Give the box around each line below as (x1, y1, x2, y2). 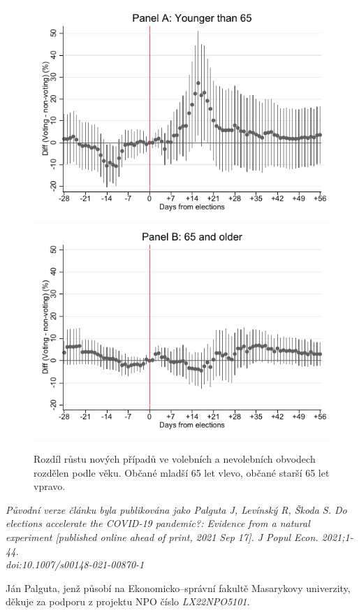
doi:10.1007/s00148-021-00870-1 (6, 557, 145, 572)
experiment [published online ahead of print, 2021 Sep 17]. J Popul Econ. (6, 530, 318, 544)
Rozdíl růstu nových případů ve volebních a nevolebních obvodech (34, 452, 316, 466)
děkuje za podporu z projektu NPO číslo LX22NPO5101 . (6, 594, 250, 609)
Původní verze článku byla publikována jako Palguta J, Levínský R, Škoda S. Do (6, 502, 347, 517)
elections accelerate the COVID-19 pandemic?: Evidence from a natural (6, 516, 310, 531)
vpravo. (34, 479, 66, 493)
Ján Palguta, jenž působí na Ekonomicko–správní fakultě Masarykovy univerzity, (6, 580, 351, 595)
